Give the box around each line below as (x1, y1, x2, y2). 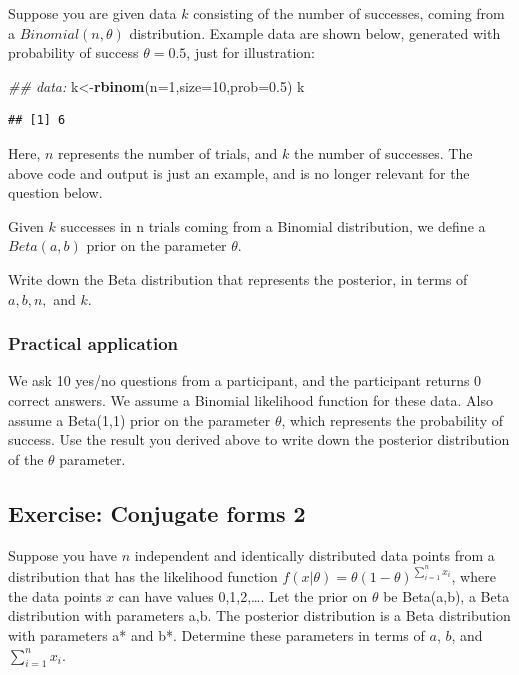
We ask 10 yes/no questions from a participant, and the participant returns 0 (8, 370, 482, 391)
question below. (8, 182, 103, 203)
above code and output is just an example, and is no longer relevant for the (8, 162, 470, 183)
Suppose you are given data (8, 3, 177, 23)
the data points (8, 585, 102, 606)
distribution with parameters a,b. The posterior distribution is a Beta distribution (8, 605, 511, 626)
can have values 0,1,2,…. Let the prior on (118, 585, 368, 606)
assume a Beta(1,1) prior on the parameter (8, 409, 271, 430)
